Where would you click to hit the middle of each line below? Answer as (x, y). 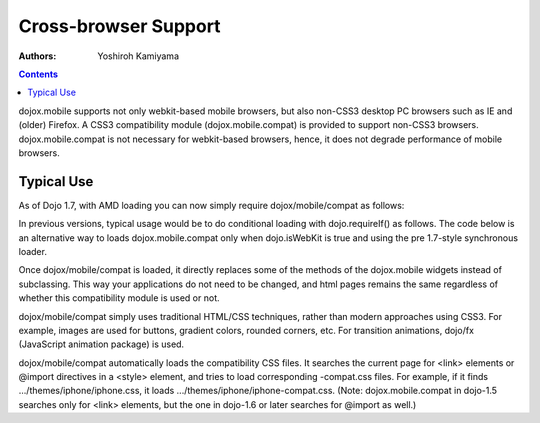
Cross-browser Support (119, 26)
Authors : (37, 56)
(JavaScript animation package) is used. (101, 344)
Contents (38, 74)
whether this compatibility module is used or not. (119, 298)
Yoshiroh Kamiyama (138, 56)
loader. (32, 251)
